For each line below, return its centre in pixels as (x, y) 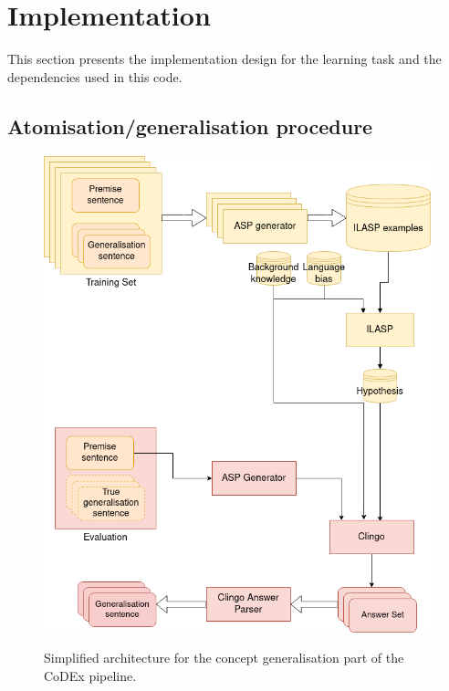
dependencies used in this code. (95, 76)
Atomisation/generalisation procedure (190, 126)
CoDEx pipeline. (90, 675)
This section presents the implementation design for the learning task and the (224, 59)
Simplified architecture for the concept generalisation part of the (224, 658)
